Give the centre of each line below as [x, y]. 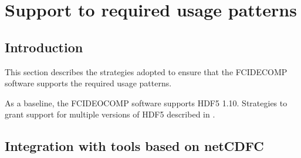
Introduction [44, 47]
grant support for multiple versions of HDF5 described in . [110, 114]
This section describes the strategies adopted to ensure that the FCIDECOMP [146, 71]
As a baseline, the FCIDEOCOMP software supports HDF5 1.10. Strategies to [146, 102]
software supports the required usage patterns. [88, 83]
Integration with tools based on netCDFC [134, 146]
